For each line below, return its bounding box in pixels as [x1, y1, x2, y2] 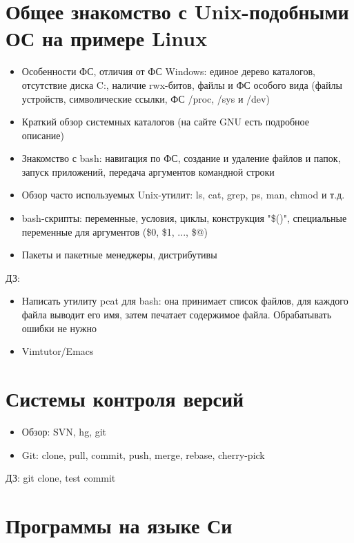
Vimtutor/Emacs [21, 344, 94, 358]
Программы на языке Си [6, 511, 233, 539]
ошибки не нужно [21, 320, 97, 335]
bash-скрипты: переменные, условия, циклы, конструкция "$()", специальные [21, 211, 347, 225]
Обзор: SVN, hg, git [21, 424, 107, 438]
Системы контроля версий [6, 385, 244, 412]
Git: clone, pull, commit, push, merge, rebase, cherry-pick [21, 447, 265, 462]
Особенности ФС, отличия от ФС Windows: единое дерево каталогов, [21, 64, 315, 79]
